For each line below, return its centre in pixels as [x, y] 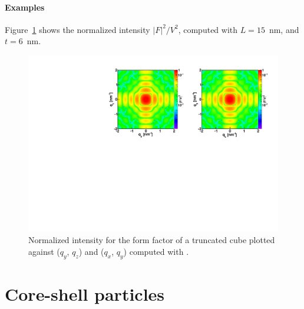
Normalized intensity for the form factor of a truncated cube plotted [152, 240]
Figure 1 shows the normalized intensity [77, 29]
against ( [44, 251]
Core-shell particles [85, 293]
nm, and [284, 29]
